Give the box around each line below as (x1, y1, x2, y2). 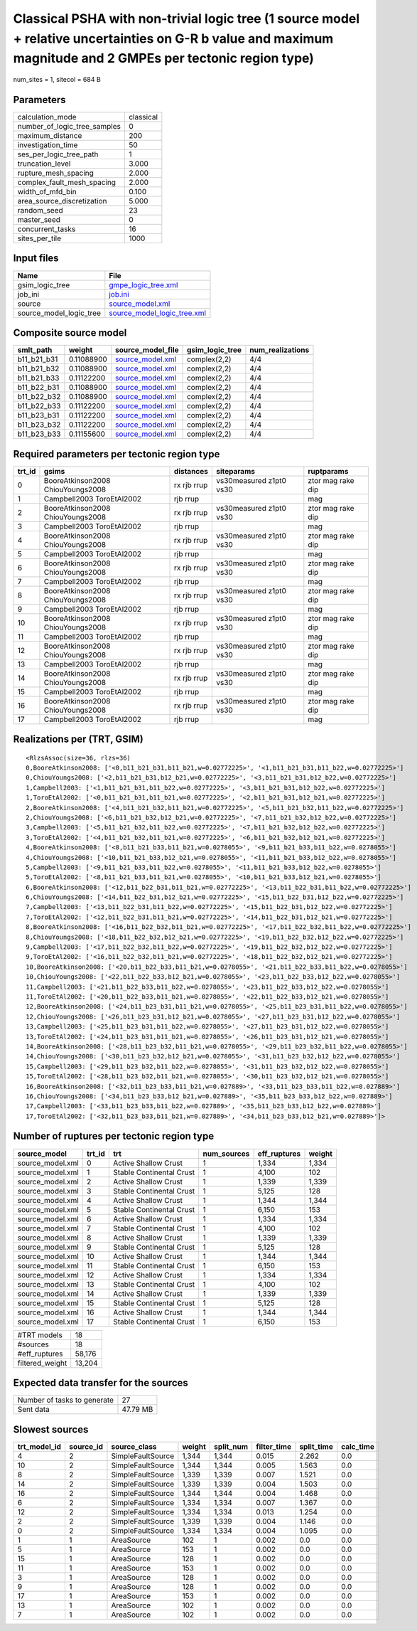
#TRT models (17, 1330, 63, 1340)
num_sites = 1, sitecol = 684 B (13, 75, 101, 84)
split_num (214, 1441, 249, 1451)
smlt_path (17, 345, 53, 355)
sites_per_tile (17, 233, 62, 243)
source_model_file (114, 345, 179, 355)
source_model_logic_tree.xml (109, 308, 206, 318)
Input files (13, 253, 60, 265)
